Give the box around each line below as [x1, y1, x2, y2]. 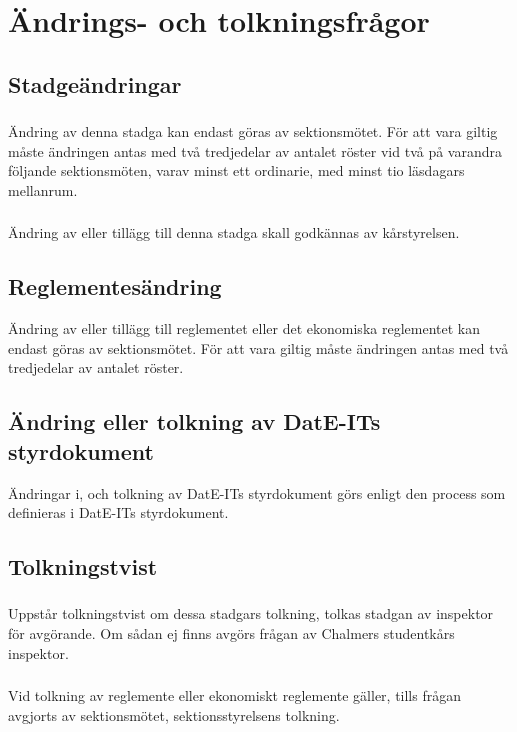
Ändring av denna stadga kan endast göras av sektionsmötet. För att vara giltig [8, 121, 498, 142]
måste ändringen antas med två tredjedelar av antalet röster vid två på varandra [8, 140, 503, 161]
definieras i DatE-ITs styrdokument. [8, 502, 229, 523]
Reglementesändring [8, 271, 222, 302]
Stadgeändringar [8, 68, 182, 99]
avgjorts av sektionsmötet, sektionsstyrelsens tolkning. [8, 704, 340, 725]
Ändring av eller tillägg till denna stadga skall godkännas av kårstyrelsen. [8, 222, 460, 243]
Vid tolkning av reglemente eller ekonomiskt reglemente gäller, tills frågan [8, 685, 461, 706]
